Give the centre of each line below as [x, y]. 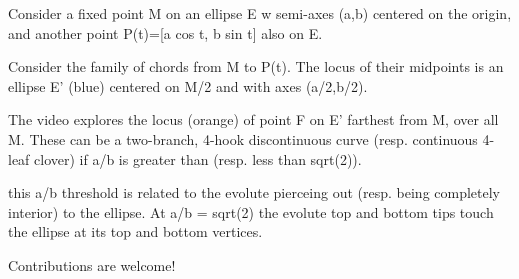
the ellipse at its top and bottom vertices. [135, 231]
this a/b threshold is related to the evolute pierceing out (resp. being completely [254, 192]
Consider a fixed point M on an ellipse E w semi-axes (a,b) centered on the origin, [260, 13]
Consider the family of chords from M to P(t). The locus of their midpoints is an [256, 66]
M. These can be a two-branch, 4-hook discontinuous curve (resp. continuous [243, 138]
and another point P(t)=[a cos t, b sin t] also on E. [165, 32]
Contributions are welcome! [92, 264]
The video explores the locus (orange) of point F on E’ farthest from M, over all [253, 119]
